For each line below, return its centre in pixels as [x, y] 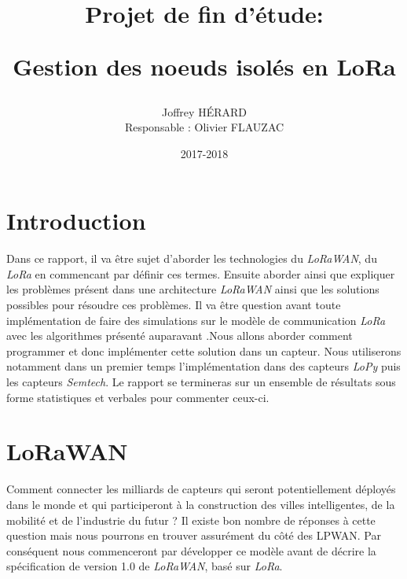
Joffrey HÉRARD [204, 111]
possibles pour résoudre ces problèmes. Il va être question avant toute [174, 305]
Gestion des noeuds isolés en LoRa [204, 66]
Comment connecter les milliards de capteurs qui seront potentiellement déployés [201, 489]
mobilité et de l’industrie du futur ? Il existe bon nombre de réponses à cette [191, 520]
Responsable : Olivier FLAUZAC [204, 127]
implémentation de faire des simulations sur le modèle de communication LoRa [196, 320]
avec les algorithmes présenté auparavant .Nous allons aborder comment [180, 336]
